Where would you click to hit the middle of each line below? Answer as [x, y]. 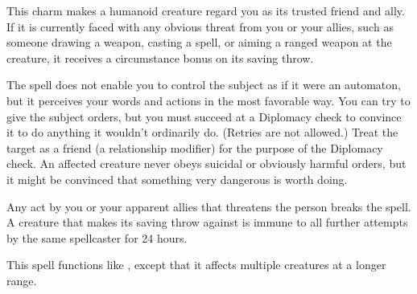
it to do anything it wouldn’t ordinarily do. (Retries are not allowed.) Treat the [202, 132]
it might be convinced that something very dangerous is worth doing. [177, 179]
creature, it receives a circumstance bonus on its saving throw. [160, 57]
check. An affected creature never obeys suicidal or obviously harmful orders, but [206, 163]
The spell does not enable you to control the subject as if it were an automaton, [204, 85]
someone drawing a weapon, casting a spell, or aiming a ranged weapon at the [199, 42]
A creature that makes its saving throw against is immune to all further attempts [207, 222]
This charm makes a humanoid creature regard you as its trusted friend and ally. [206, 10]
